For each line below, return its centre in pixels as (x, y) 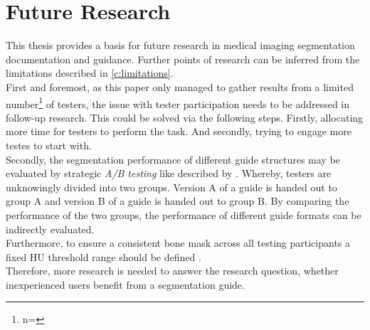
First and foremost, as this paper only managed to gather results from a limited (180, 86)
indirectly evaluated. (50, 229)
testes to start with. (49, 145)
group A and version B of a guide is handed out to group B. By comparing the (178, 201)
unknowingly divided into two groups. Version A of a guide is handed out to (171, 187)
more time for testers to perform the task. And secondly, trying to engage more (179, 131)
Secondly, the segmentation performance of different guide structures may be (173, 159)
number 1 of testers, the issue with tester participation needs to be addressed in (178, 102)
